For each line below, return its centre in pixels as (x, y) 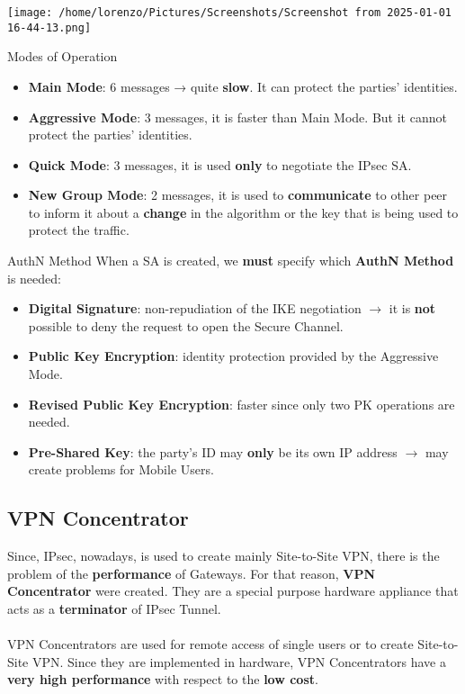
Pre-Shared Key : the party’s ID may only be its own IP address (213, 451)
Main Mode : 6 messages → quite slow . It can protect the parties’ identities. (243, 86)
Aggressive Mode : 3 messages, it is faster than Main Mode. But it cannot (237, 117)
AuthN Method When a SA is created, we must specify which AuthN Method (231, 261)
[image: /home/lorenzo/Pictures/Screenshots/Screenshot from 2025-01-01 (229, 13)
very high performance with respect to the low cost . (163, 679)
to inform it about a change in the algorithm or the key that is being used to (243, 212)
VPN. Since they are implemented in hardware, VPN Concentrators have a (239, 661)
